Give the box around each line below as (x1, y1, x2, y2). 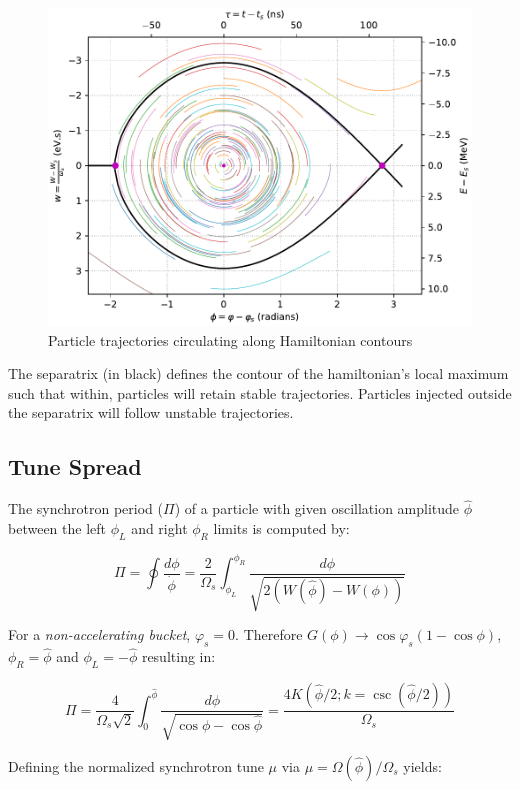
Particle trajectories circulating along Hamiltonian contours (48, 329, 413, 350)
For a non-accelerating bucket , (8, 624, 191, 645)
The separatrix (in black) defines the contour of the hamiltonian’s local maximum (8, 363, 509, 384)
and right (131, 517, 188, 538)
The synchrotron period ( (8, 498, 163, 519)
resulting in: (141, 646, 216, 667)
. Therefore (235, 624, 303, 645)
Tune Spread (8, 451, 142, 482)
